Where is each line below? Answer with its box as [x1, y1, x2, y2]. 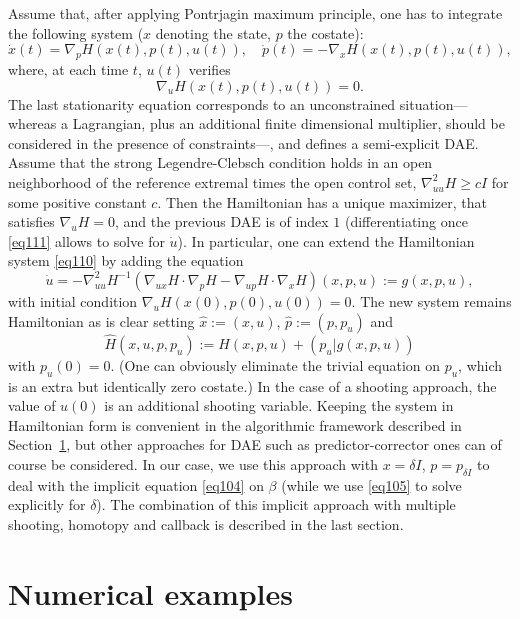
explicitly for [8, 494, 86, 515]
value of [8, 395, 56, 416]
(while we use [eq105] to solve [281, 474, 462, 495]
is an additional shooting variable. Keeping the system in [104, 395, 454, 416]
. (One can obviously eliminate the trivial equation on [110, 354, 440, 375]
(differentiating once [344, 211, 468, 232]
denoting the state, [155, 22, 271, 43]
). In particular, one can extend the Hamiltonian [177, 230, 475, 251]
